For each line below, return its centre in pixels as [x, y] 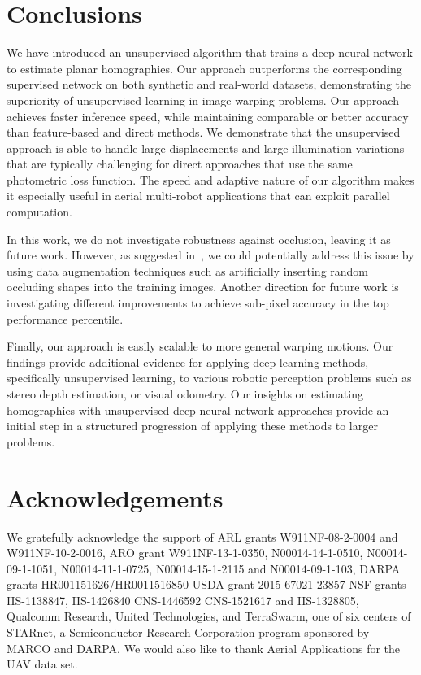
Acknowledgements [115, 497]
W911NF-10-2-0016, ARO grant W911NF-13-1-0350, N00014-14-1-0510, [185, 553]
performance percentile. [65, 318]
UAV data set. [42, 664]
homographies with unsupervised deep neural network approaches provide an [198, 409]
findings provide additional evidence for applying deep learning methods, [188, 361]
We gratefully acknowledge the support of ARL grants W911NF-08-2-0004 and [202, 536]
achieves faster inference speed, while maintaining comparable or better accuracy [208, 116]
